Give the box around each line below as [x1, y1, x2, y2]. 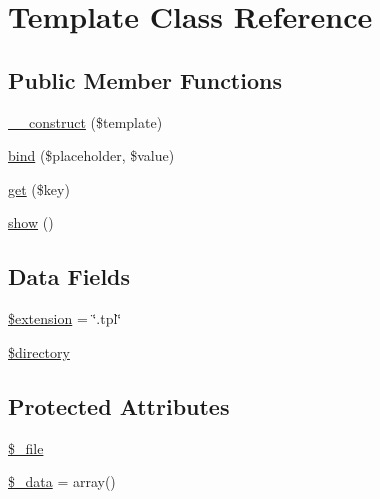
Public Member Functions [8, 64, 282, 95]
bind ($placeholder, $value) [8, 145, 175, 166]
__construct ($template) [8, 111, 163, 132]
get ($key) [8, 178, 70, 199]
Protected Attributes [8, 390, 230, 421]
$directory [8, 341, 70, 362]
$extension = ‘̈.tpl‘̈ [8, 308, 122, 329]
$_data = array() [8, 471, 116, 492]
